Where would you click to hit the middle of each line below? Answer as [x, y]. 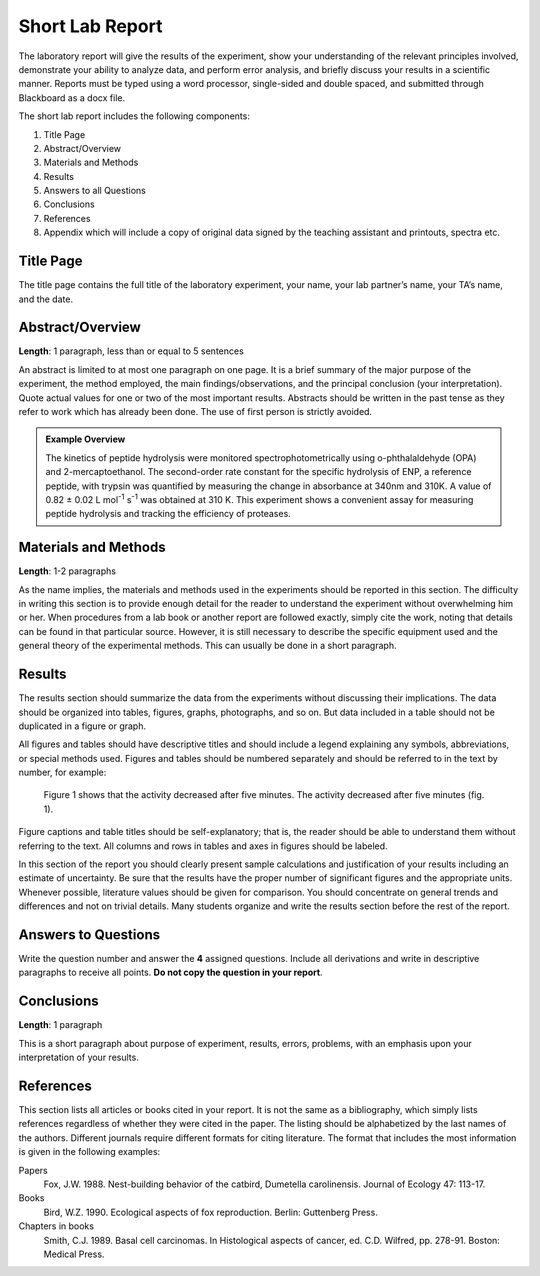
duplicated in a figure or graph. [82, 726]
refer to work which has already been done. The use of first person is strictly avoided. [195, 411]
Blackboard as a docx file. [71, 97]
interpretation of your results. [78, 1057]
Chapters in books [56, 1226]
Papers [33, 1170]
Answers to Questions [89, 934]
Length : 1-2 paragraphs [67, 571]
